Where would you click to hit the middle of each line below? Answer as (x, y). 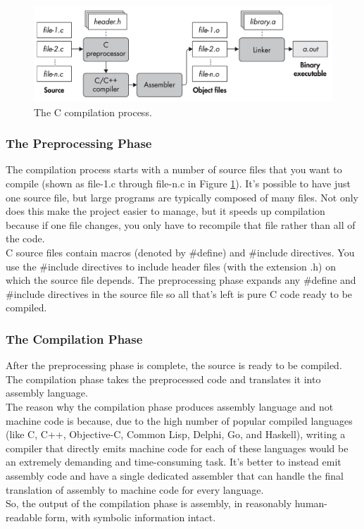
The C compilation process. (93, 112)
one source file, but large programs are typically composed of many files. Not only (182, 197)
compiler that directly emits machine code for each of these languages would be (177, 448)
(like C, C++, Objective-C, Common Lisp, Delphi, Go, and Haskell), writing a (176, 434)
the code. (25, 238)
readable (24, 517)
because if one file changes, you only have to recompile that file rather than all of (181, 224)
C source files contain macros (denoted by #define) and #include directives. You (180, 253)
